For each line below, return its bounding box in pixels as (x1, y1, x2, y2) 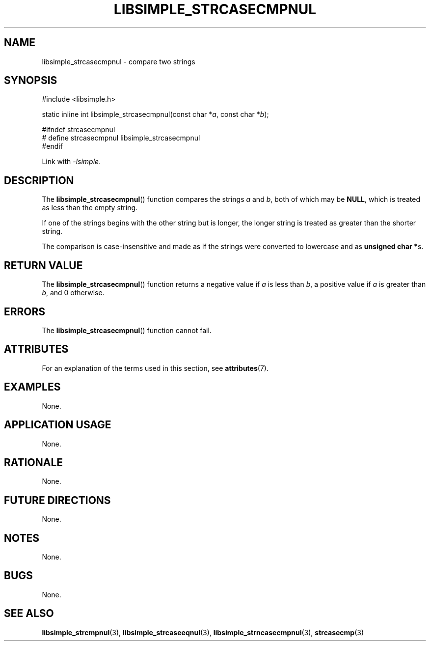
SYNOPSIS (4, 74, 57, 87)
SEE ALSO (4, 607, 54, 620)
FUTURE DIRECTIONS (4, 494, 111, 506)
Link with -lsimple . (42, 157, 101, 166)
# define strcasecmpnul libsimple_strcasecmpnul (42, 134, 200, 142)
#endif (42, 142, 63, 151)
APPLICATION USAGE (4, 419, 111, 431)
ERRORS (4, 305, 46, 318)
